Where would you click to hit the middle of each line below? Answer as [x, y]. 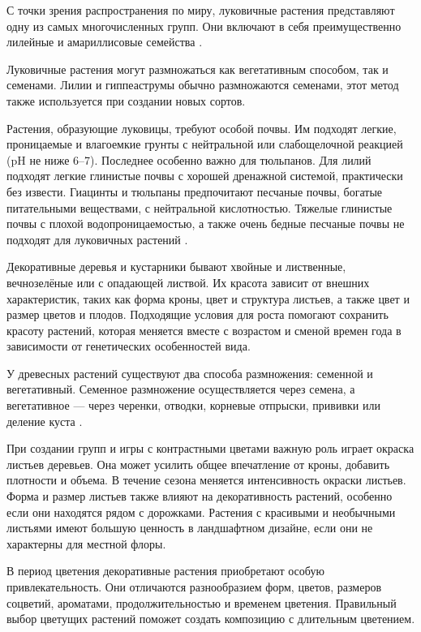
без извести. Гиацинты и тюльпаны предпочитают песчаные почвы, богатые [195, 191]
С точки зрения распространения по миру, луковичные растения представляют [201, 10]
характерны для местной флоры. [86, 543]
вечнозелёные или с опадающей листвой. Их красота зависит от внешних [188, 282]
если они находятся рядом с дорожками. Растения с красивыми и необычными [201, 512]
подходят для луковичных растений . [97, 239]
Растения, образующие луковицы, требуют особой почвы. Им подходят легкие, [202, 128]
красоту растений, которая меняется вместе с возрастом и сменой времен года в [204, 330]
